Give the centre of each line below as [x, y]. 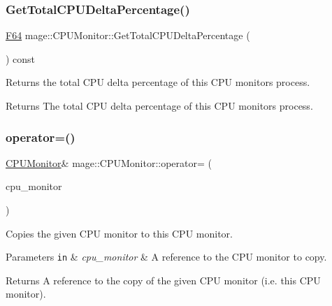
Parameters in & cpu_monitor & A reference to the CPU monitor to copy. [166, 257]
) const [21, 58]
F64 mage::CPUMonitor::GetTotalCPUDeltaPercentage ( [128, 35]
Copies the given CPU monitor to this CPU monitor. [119, 233]
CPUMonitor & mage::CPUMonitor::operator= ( [109, 162]
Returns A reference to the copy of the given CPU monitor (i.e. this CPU [163, 280]
